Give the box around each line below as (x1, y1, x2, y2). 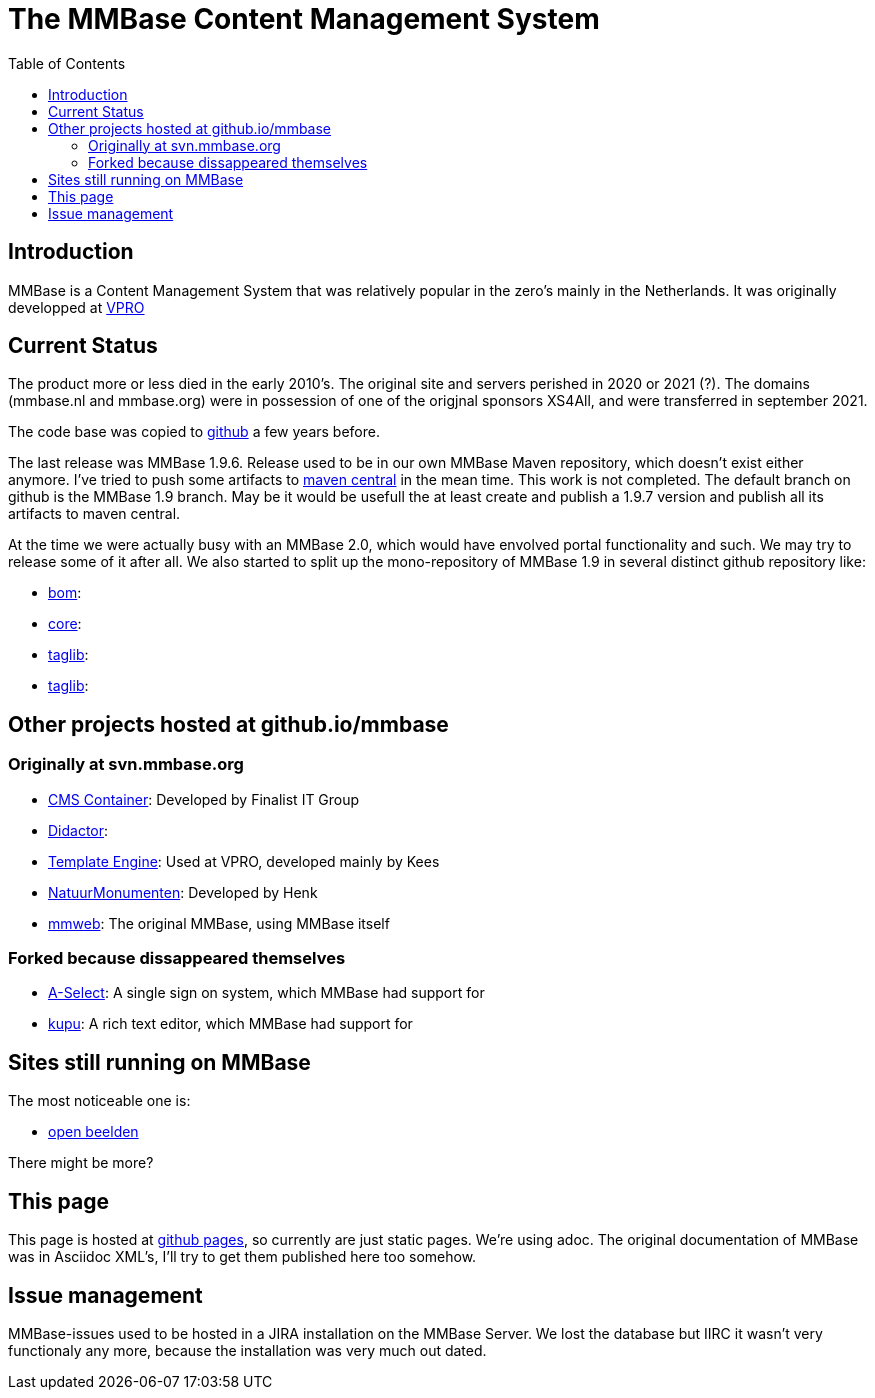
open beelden (48, 1123, 139, 1141)
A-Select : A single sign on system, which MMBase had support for (48, 984, 485, 1002)
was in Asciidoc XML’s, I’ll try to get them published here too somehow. (8, 1248, 477, 1266)
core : (48, 615, 82, 633)
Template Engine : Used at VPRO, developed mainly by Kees (48, 852, 440, 870)
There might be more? (8, 1154, 154, 1172)
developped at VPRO (8, 298, 145, 316)
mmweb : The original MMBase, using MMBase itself (48, 914, 390, 932)
